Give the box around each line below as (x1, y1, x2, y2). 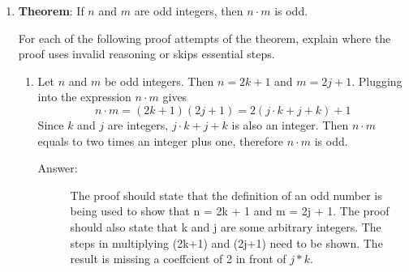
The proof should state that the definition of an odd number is (70, 186, 382, 203)
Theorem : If (18, 2, 84, 19)
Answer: (37, 159, 78, 176)
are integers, (107, 116, 169, 133)
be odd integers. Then (104, 72, 214, 89)
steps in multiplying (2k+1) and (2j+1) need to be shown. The (70, 234, 383, 251)
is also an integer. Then (231, 116, 349, 133)
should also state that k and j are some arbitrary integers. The (70, 218, 381, 235)
